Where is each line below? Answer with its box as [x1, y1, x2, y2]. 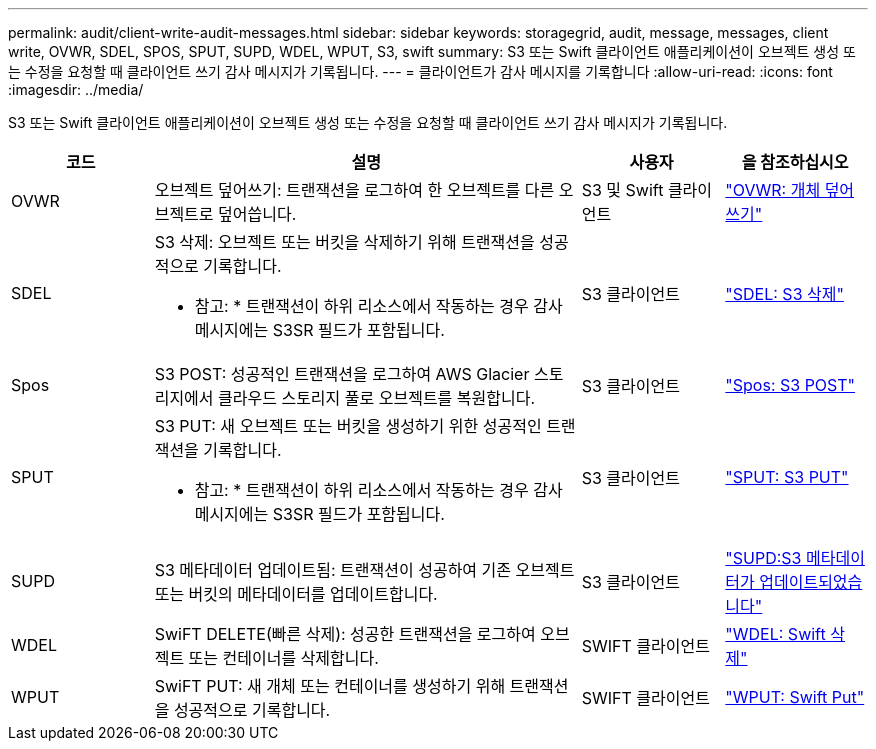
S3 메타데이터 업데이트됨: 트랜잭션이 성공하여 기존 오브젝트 [154, 560, 575, 580]
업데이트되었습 [759, 572, 863, 592]
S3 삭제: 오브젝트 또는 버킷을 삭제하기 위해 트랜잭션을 [154, 232, 535, 252]
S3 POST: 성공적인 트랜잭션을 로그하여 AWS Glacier [154, 364, 530, 384]
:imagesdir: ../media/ [8, 81, 144, 98]
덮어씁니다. [218, 204, 297, 224]
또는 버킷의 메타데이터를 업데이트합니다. [154, 584, 438, 604]
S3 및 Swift [581, 180, 664, 200]
